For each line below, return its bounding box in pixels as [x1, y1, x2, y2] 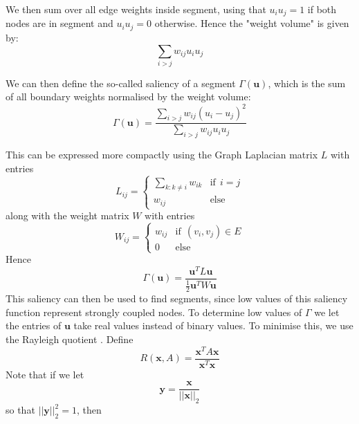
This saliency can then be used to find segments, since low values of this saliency [6, 291, 348, 306]
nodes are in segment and [6, 16, 113, 30]
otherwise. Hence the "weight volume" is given [154, 16, 349, 30]
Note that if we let [6, 367, 84, 381]
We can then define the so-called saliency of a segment [6, 75, 236, 90]
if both [307, 2, 337, 16]
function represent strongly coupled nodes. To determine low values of [6, 304, 302, 319]
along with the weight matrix [6, 208, 129, 223]
